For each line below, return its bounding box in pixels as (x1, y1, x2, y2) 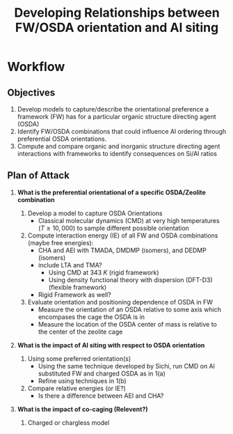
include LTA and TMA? (38, 261, 102, 269)
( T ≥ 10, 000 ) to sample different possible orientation (38, 224, 190, 232)
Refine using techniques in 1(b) (38, 376, 127, 385)
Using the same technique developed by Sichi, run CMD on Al (38, 362, 216, 370)
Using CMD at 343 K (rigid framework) (48, 268, 159, 277)
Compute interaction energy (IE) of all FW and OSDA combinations (27, 231, 218, 240)
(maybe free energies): (27, 238, 94, 247)
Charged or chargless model (27, 418, 110, 426)
